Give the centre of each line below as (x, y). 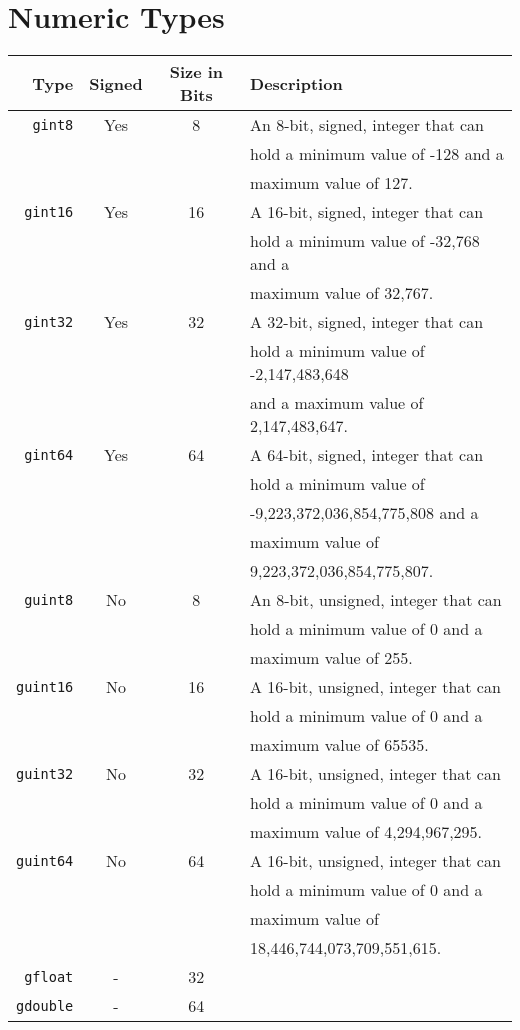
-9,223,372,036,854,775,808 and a (364, 513)
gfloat (49, 976)
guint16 (45, 686)
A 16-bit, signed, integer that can (367, 212)
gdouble (45, 1005)
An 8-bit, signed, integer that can (367, 125)
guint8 (49, 599)
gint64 (49, 454)
